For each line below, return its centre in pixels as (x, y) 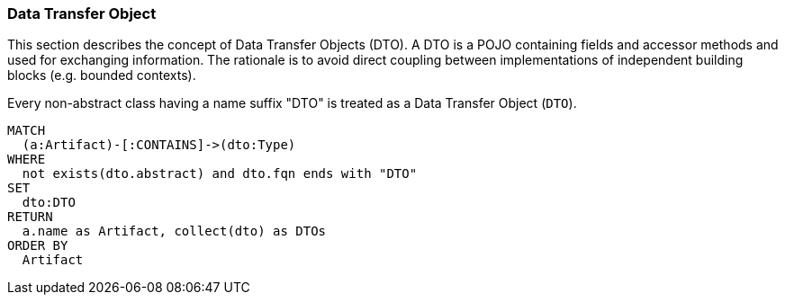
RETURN (30, 217)
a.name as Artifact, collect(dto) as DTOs (174, 231)
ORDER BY (38, 246)
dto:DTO (49, 203)
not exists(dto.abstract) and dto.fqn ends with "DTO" (220, 174)
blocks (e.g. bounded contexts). (102, 75)
